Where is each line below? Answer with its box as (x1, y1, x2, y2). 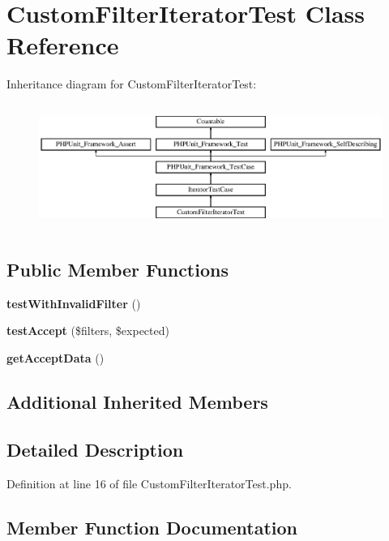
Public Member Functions (6, 256, 229, 281)
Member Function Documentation (6, 514, 298, 539)
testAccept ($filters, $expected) (6, 322, 169, 339)
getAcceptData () (6, 349, 105, 366)
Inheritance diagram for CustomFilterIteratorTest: (6, 75, 257, 92)
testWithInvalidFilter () (6, 294, 141, 311)
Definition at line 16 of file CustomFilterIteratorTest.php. (6, 474, 292, 492)
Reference (6, 28, 119, 62)
